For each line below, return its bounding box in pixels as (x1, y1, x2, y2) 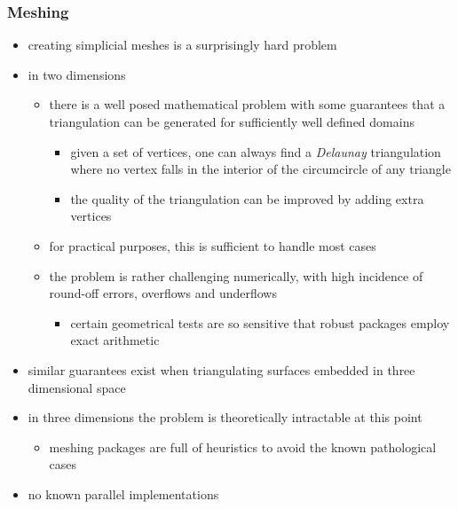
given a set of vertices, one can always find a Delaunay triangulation (70, 142, 441, 161)
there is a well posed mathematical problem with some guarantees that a (49, 95, 446, 114)
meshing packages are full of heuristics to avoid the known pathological (49, 437, 437, 456)
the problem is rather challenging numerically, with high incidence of (49, 266, 423, 285)
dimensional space (28, 378, 126, 396)
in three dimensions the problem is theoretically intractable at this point (28, 408, 422, 427)
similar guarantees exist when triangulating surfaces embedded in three (28, 360, 415, 379)
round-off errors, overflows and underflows (49, 284, 277, 302)
